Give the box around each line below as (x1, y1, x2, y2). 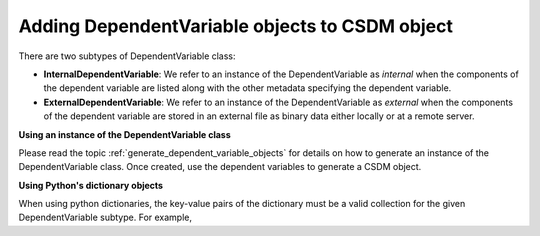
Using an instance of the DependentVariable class (18, 128, 232, 140)
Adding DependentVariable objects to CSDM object (18, 15, 454, 37)
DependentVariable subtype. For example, (18, 211, 193, 224)
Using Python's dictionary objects (18, 179, 164, 191)
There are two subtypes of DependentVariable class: (18, 50, 236, 62)
